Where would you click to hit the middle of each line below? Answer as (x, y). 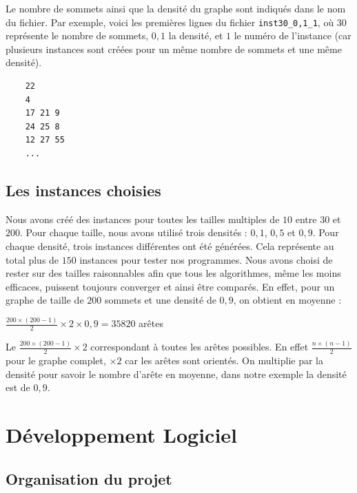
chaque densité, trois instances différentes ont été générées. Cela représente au (170, 245)
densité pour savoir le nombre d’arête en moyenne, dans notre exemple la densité (176, 374)
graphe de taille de (45, 300)
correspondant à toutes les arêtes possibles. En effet (200, 347)
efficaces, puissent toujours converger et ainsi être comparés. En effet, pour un (170, 286)
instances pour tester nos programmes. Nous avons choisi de (206, 259)
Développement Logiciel (122, 435)
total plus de (32, 259)
